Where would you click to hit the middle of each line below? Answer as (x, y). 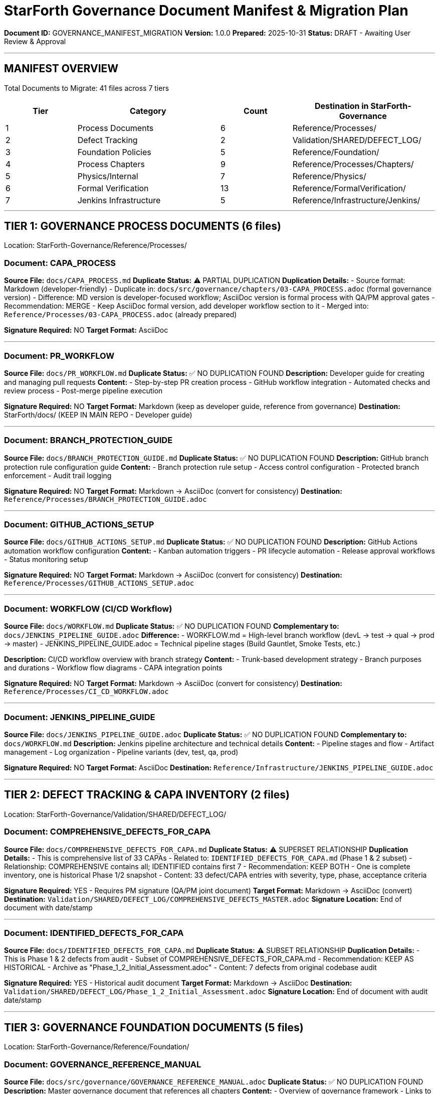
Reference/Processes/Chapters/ (353, 164)
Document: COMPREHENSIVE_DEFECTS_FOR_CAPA (107, 832)
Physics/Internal (108, 176)
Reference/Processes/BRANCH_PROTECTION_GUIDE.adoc (105, 499)
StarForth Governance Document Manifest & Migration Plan (206, 11)
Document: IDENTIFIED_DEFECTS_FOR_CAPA (94, 933)
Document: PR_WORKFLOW (59, 356)
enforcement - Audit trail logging (58, 475)
